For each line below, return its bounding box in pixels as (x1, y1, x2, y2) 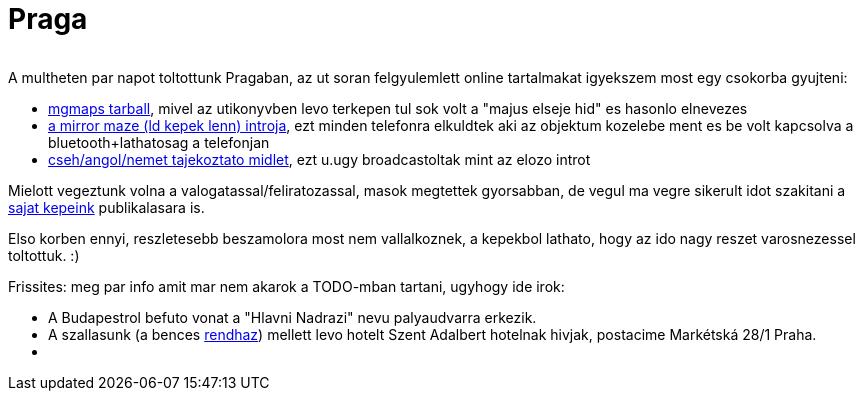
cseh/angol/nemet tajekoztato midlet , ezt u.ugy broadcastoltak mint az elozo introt (48, 150, 591, 168)
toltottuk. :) (8, 246, 80, 264)
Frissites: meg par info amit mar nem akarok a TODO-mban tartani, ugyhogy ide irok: (8, 277, 565, 295)
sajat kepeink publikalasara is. (8, 198, 205, 216)
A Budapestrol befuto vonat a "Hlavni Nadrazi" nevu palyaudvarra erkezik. (48, 308, 537, 326)
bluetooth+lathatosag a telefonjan (48, 133, 270, 151)
